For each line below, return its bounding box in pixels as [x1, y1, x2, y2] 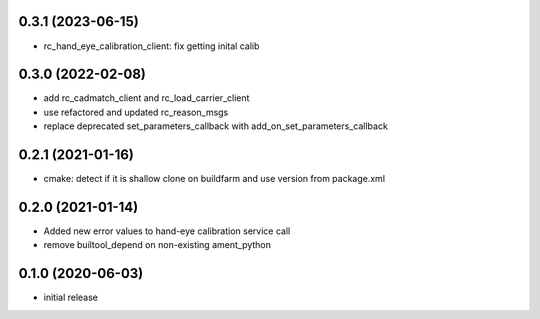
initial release [43, 291, 99, 304]
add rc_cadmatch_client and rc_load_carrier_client [43, 92, 250, 104]
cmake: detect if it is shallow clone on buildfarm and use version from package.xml [43, 173, 385, 185]
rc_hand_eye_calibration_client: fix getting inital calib [43, 40, 260, 52]
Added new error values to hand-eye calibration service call [43, 225, 291, 237]
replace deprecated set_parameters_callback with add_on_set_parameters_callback [43, 120, 389, 132]
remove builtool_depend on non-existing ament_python [43, 239, 272, 251]
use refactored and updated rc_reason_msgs [43, 106, 229, 118]
